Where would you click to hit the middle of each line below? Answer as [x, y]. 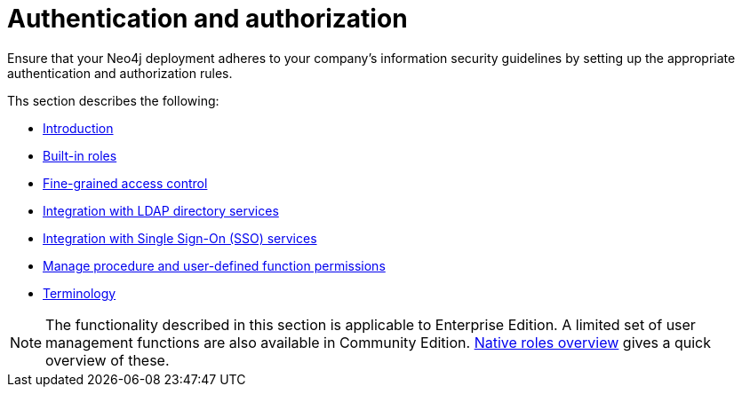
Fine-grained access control [125, 183]
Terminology [80, 293]
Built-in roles [80, 155]
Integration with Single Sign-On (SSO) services [180, 238]
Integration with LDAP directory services [161, 210]
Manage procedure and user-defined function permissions [214, 265]
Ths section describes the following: [113, 100]
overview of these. [108, 360]
